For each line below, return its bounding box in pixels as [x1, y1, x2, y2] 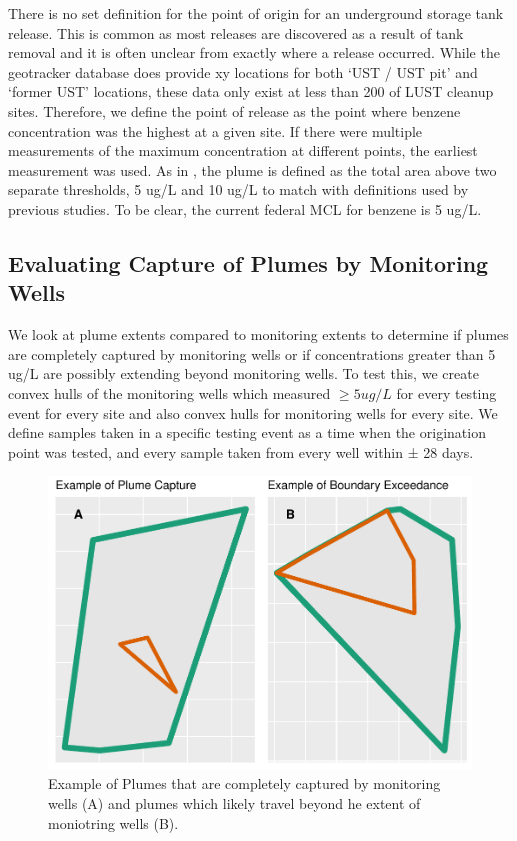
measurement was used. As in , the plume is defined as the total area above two [8, 159, 497, 180]
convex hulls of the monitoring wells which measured [8, 382, 331, 403]
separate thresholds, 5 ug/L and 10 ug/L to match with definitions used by [8, 179, 469, 200]
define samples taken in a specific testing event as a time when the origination [8, 422, 486, 443]
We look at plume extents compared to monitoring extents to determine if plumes [8, 324, 509, 345]
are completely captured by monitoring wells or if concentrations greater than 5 [8, 343, 496, 364]
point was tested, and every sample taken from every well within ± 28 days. [8, 441, 474, 462]
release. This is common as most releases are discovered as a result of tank [8, 22, 464, 43]
